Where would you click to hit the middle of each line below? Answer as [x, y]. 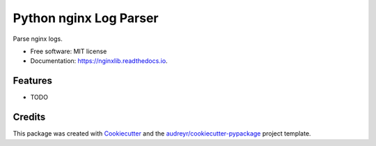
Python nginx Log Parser [86, 18]
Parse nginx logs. [38, 39]
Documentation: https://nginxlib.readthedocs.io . [99, 61]
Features [32, 81]
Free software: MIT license [69, 51]
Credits [29, 117]
